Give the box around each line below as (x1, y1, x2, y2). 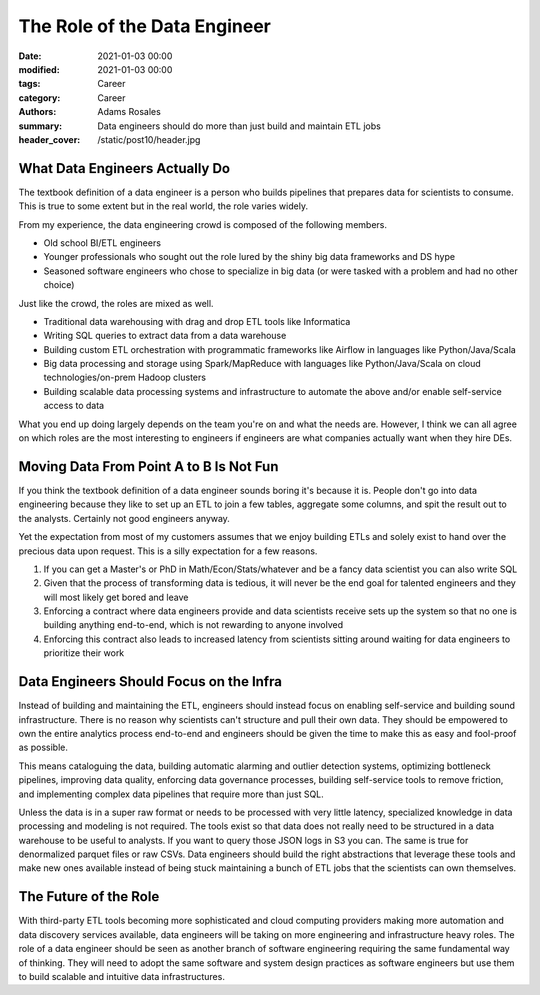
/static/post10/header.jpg (97, 133, 201, 145)
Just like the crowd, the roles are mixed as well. (18, 297, 214, 309)
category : (18, 91, 61, 104)
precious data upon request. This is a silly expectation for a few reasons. (18, 545, 318, 557)
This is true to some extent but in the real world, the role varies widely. (18, 200, 309, 212)
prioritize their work (43, 647, 125, 659)
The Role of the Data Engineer (18, 15, 272, 37)
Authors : (18, 106, 57, 118)
